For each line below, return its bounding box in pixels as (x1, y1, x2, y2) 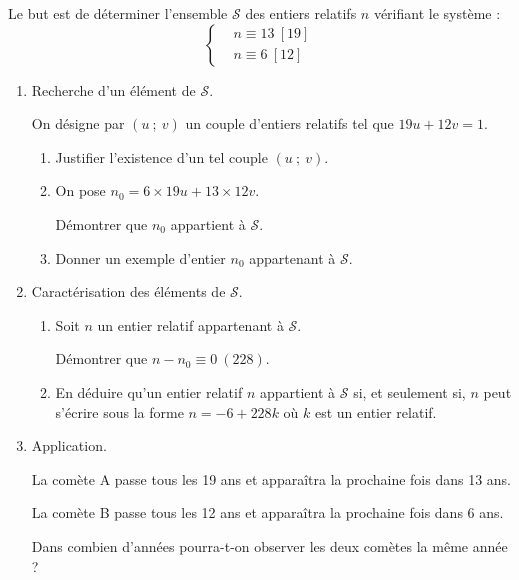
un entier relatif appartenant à (97, 314, 284, 335)
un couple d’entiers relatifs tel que (185, 113, 394, 134)
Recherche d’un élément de (31, 79, 196, 100)
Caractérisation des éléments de (31, 281, 226, 302)
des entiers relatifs (245, 3, 357, 23)
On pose (55, 180, 106, 201)
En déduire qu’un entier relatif (55, 381, 243, 402)
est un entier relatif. (314, 401, 437, 422)
